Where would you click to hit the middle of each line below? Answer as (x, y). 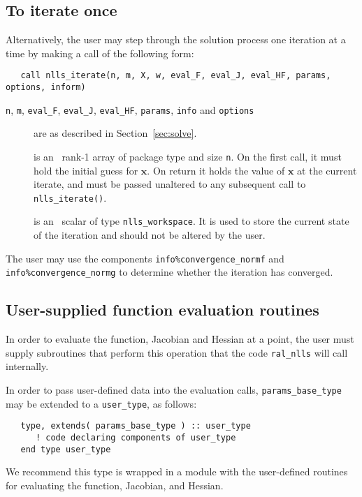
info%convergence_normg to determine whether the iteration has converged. (169, 272)
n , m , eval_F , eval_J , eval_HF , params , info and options (130, 109)
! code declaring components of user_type (136, 438)
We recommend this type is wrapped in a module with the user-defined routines (177, 472)
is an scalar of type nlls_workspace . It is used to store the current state (191, 221)
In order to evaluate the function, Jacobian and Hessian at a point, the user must (180, 339)
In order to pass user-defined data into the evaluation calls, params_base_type (174, 390)
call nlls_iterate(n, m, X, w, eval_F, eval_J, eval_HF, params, (176, 76)
